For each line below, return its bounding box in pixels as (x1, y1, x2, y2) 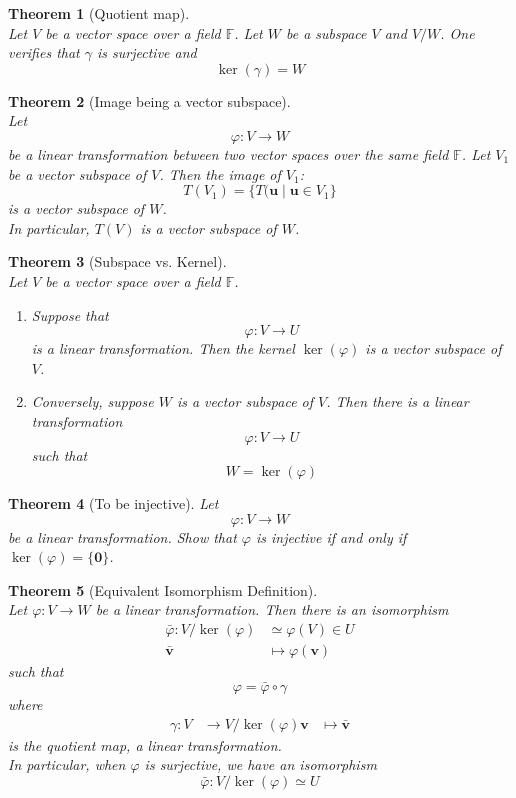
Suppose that (31, 304, 109, 325)
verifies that (8, 42, 80, 63)
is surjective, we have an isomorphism (144, 754, 377, 775)
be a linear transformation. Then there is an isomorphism (95, 599, 449, 620)
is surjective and (97, 42, 197, 63)
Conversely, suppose (31, 391, 154, 412)
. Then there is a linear (326, 391, 469, 412)
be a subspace (285, 22, 367, 43)
